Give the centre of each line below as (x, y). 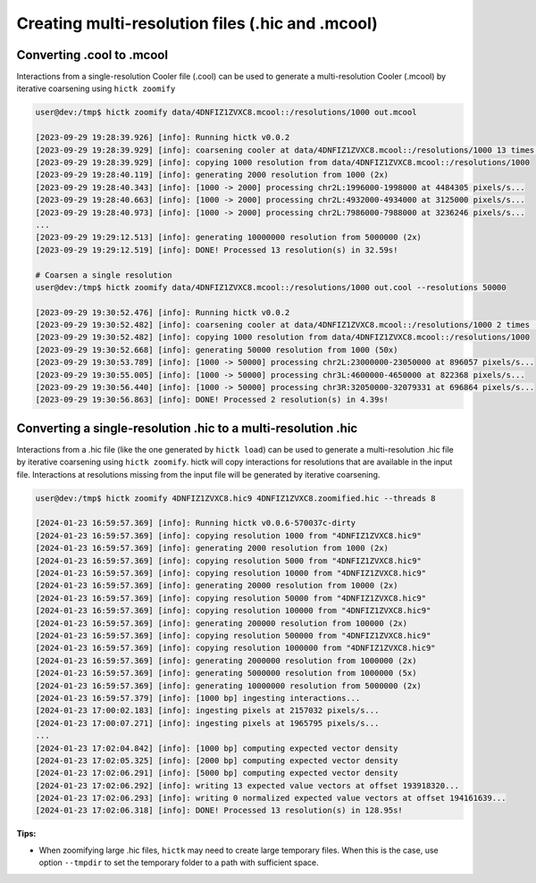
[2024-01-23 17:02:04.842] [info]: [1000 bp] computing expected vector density (217, 748)
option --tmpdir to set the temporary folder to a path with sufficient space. (179, 862)
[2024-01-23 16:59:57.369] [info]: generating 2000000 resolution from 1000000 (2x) (226, 660)
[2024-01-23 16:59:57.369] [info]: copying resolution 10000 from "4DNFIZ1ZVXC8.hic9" (231, 573)
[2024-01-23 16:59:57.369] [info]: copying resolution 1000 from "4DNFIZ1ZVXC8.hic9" (228, 535)
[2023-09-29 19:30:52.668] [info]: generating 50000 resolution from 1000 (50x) (217, 350)
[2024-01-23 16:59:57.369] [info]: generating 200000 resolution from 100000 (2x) (222, 623)
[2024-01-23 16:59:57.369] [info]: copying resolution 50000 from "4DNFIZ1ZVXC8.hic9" (231, 598)
